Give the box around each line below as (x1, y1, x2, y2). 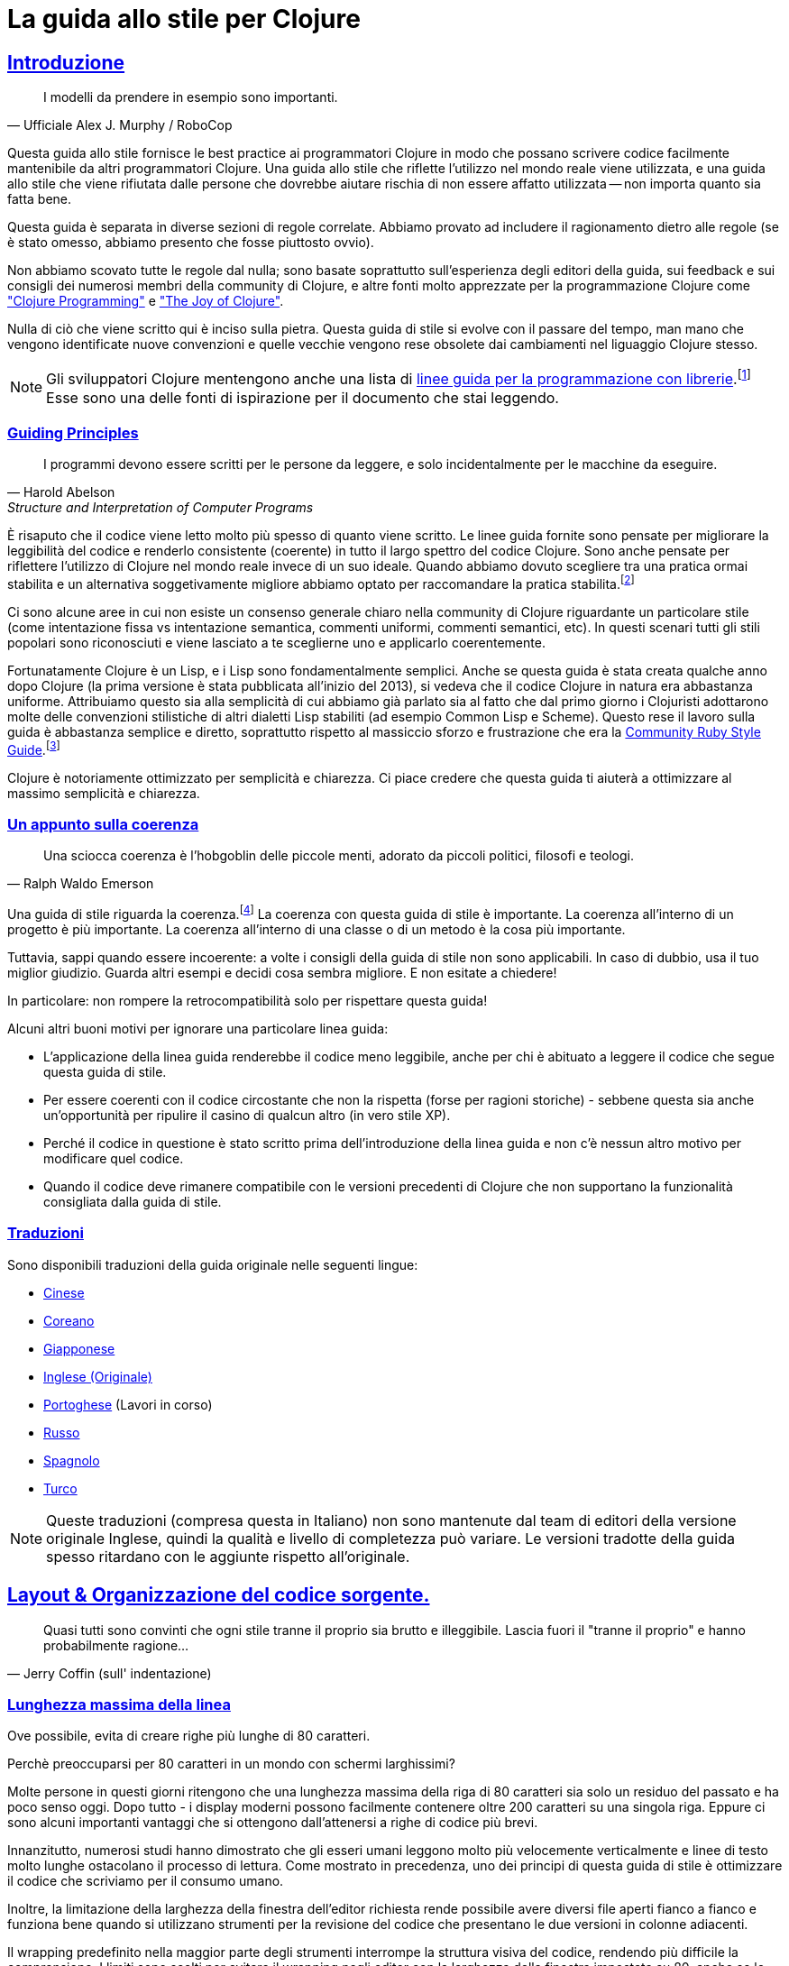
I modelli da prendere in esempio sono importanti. (43, 89, 338, 106)
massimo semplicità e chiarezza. (7, 785, 200, 801)
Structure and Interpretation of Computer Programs (7, 500, 314, 516)
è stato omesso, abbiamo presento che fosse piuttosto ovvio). (7, 234, 374, 251)
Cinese (43, 1284, 85, 1300)
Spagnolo (43, 1452, 100, 1468)
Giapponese (43, 1340, 115, 1356)
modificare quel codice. (43, 1150, 184, 1166)
